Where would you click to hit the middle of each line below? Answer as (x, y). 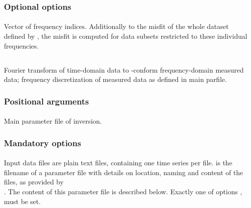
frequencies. (21, 45)
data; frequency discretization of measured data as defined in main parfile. (115, 79)
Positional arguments (47, 101)
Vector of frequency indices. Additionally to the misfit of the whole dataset (116, 26)
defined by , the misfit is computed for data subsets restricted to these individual (126, 36)
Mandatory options (43, 143)
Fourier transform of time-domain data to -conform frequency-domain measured (124, 69)
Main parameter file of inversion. (53, 121)
